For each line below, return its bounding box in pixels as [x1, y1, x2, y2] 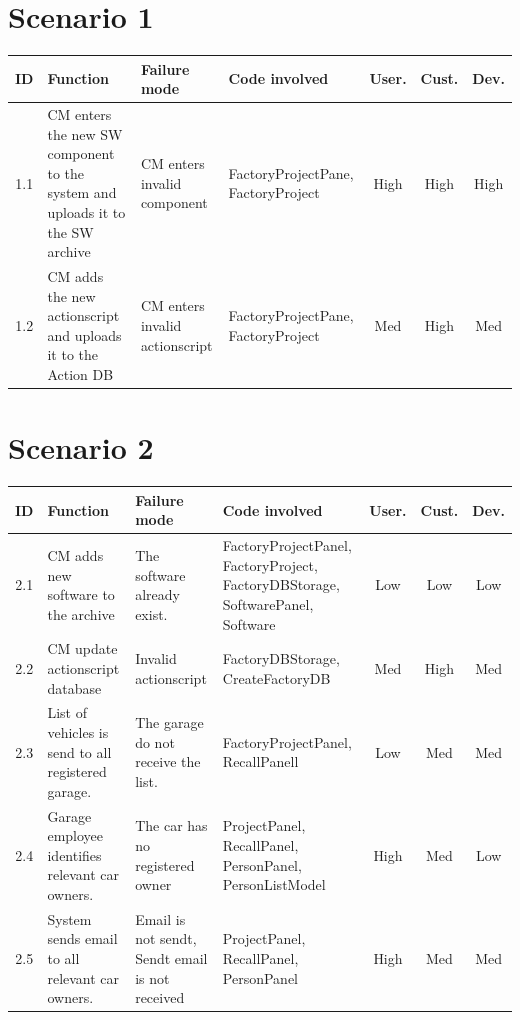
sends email [47, 928, 118, 949]
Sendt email [135, 948, 208, 969]
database [47, 677, 102, 698]
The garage [135, 712, 204, 733]
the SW [47, 221, 94, 242]
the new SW [47, 123, 123, 144]
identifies [47, 844, 102, 865]
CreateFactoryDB [222, 667, 331, 688]
